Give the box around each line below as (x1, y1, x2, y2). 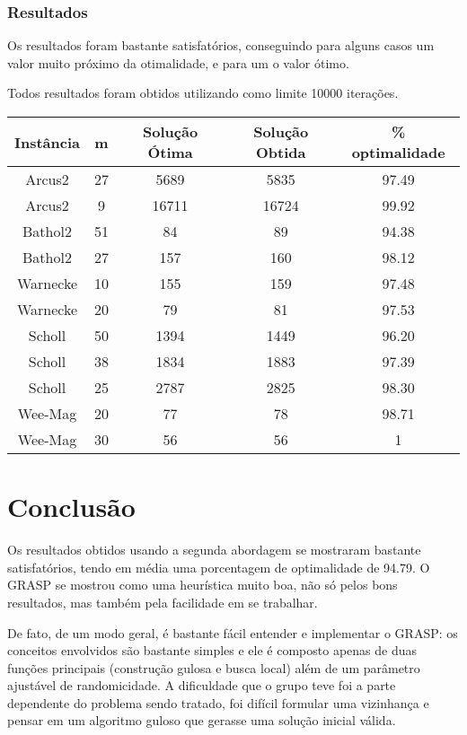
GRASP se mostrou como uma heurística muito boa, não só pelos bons (7, 575, 398, 594)
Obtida (255, 142, 306, 162)
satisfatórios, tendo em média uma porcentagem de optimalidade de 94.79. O (7, 557, 430, 576)
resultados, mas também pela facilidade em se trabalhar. (7, 592, 318, 611)
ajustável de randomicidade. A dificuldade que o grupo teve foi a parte (7, 676, 396, 695)
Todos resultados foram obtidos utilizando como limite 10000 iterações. (7, 83, 399, 102)
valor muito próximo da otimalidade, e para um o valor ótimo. (7, 53, 349, 72)
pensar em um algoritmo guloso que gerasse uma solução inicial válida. (7, 711, 396, 730)
